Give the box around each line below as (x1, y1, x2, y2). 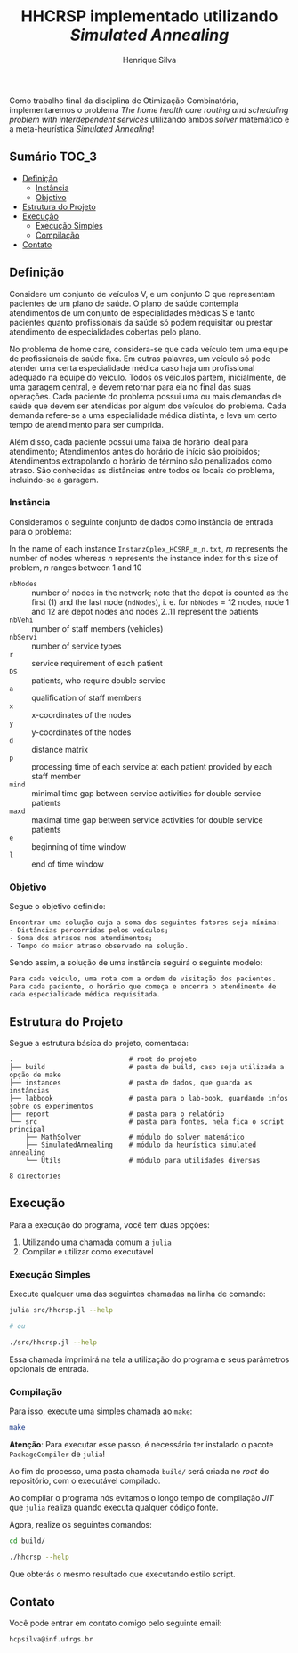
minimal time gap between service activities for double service (31, 787, 262, 798)
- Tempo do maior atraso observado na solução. (9, 941, 189, 951)
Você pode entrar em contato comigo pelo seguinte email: (9, 1617, 222, 1629)
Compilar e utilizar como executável (21, 1246, 154, 1256)
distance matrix (31, 744, 89, 754)
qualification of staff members (31, 692, 142, 703)
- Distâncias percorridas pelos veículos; (9, 926, 169, 935)
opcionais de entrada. (9, 1363, 89, 1374)
